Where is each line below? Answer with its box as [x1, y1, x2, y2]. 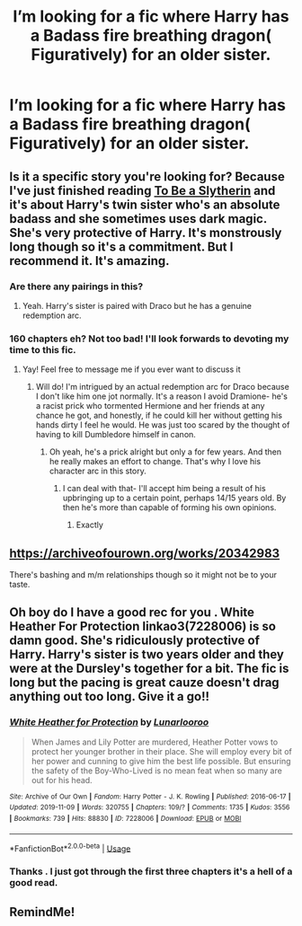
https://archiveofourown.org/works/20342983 [9, 545, 280, 560]
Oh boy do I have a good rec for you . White [9, 604, 254, 621]
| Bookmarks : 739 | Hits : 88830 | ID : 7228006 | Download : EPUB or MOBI [9, 814, 242, 823]
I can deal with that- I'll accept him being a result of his [62, 483, 267, 494]
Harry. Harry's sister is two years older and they [9, 647, 285, 662]
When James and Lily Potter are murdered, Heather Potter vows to [31, 736, 279, 747]
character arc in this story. [49, 465, 147, 477]
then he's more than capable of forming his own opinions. [62, 502, 277, 513]
